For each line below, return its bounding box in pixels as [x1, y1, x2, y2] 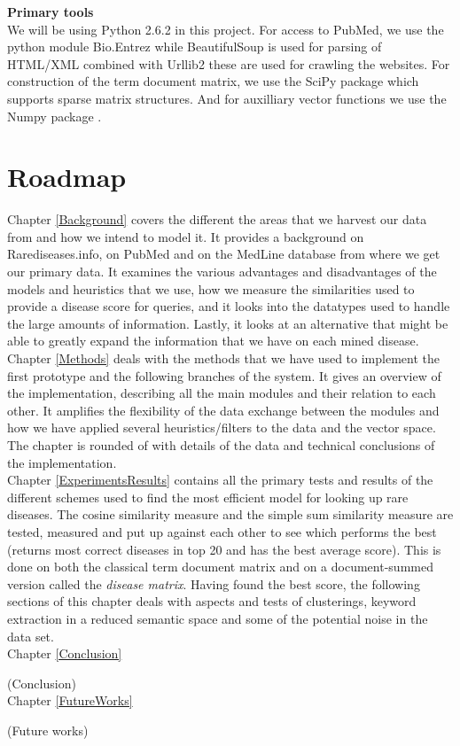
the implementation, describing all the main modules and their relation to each [7, 384, 436, 402]
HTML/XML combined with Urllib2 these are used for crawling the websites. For [7, 54, 450, 73]
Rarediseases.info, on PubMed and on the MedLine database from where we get [7, 245, 441, 263]
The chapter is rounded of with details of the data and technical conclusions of [7, 436, 435, 454]
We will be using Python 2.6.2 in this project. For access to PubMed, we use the [7, 19, 444, 38]
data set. [7, 626, 54, 645]
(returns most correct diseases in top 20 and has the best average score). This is [7, 540, 441, 558]
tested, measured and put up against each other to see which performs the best [7, 522, 437, 540]
